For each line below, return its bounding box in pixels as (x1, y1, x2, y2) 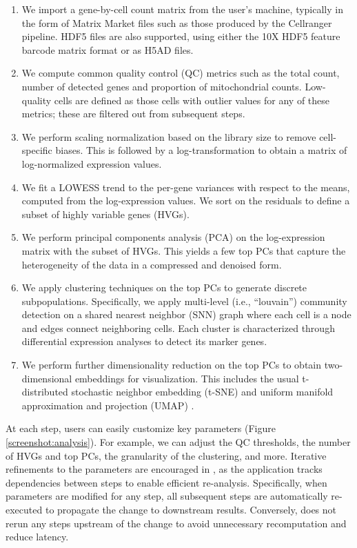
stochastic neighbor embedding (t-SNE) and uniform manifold (71, 384, 334, 399)
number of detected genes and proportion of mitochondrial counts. (21, 79, 302, 93)
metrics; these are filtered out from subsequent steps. (21, 106, 245, 121)
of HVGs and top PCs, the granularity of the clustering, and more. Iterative (6, 448, 327, 462)
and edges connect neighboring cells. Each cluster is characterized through (21, 320, 335, 335)
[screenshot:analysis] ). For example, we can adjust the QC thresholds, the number (6, 435, 351, 449)
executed (6, 502, 43, 516)
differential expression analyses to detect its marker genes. (21, 334, 267, 349)
